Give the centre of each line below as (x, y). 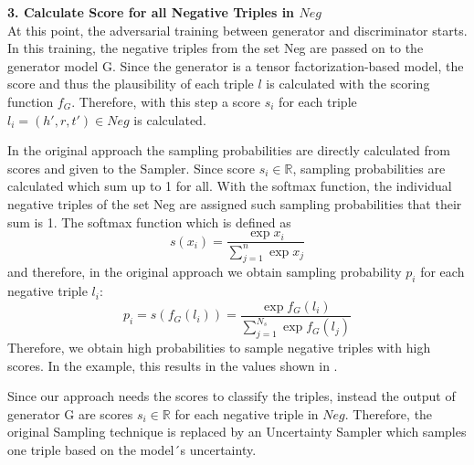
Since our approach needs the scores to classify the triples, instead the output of (232, 396)
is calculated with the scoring (348, 84)
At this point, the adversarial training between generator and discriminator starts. (237, 30)
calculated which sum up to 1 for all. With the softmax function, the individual (230, 186)
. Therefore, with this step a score (166, 101)
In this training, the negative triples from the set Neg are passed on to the (216, 48)
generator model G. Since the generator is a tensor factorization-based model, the (236, 65)
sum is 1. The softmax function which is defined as (149, 222)
